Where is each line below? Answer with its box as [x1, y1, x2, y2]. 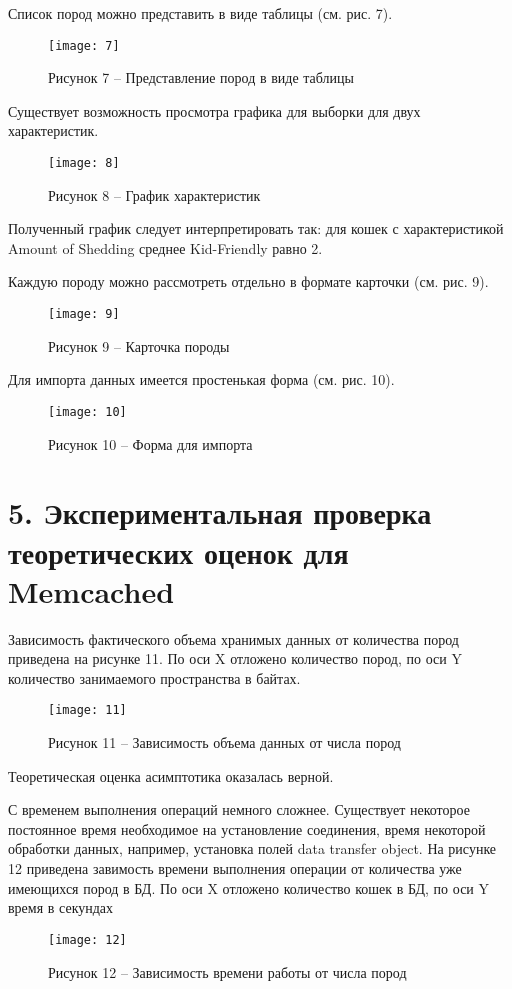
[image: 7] [48, 38, 120, 53]
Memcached [8, 570, 175, 611]
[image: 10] [48, 404, 127, 419]
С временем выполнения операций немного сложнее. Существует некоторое [8, 799, 470, 820]
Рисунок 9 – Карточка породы [48, 335, 230, 356]
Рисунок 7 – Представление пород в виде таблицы [48, 67, 354, 88]
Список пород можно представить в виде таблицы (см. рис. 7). [8, 3, 393, 23]
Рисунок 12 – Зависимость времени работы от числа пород [48, 961, 407, 982]
